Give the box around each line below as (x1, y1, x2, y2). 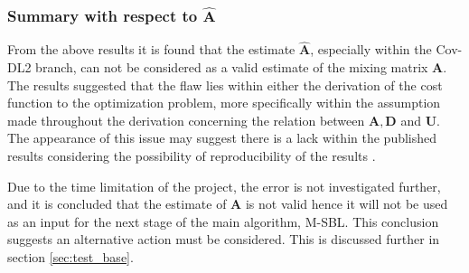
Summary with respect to (7, 4, 198, 26)
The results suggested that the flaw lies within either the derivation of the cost (7, 75, 443, 94)
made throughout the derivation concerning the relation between (7, 110, 365, 129)
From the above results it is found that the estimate (7, 40, 295, 59)
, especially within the (310, 40, 432, 59)
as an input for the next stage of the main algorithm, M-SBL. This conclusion (7, 212, 439, 231)
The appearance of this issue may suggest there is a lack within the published (7, 128, 437, 147)
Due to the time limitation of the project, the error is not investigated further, (7, 176, 441, 195)
